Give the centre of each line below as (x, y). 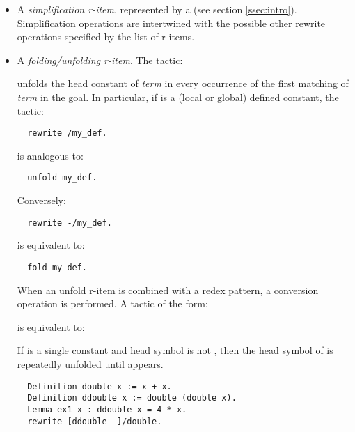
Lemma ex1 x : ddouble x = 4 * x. (107, 409)
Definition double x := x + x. (100, 386)
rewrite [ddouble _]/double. (95, 421)
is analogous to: (50, 155)
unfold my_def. (62, 178)
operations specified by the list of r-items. (106, 37)
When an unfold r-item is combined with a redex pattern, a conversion (168, 290)
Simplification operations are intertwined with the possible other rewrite (171, 23)
